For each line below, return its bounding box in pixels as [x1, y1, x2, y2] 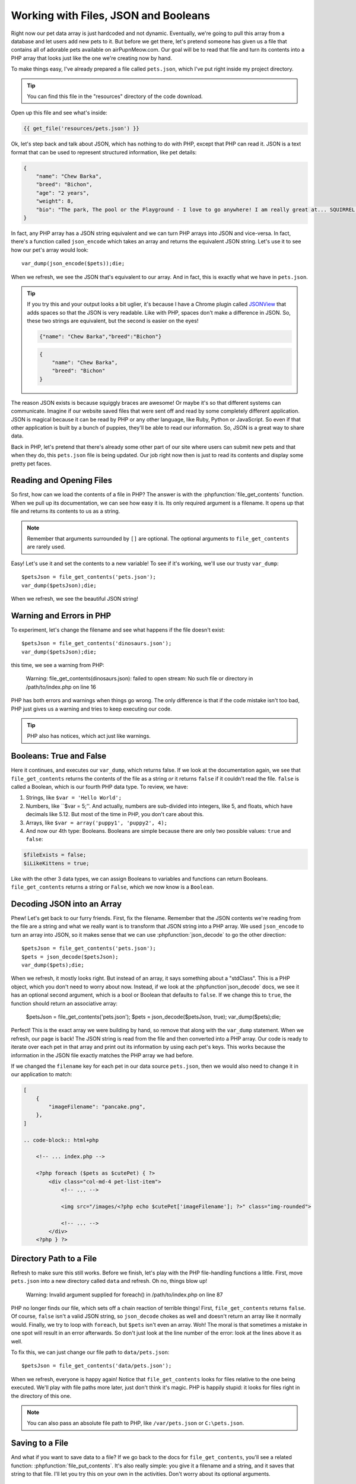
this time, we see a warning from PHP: [11, 662, 105, 669]
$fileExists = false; [23, 852, 87, 858]
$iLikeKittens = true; [23, 860, 90, 867]
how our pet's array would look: [11, 246, 89, 253]
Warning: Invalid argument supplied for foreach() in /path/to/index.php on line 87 [26, 1291, 223, 1298]
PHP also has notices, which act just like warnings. [27, 733, 151, 740]
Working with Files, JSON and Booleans [11, 9, 211, 22]
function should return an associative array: [11, 1000, 118, 1007]
